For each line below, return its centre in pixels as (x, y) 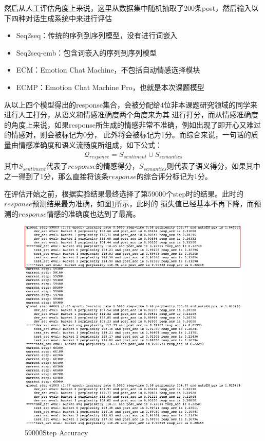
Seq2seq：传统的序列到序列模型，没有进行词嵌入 (97, 35)
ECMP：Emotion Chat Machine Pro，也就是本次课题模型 (110, 87)
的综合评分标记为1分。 (174, 176)
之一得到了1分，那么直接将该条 (56, 176)
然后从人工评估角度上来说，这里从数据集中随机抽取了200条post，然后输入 (128, 8)
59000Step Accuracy (56, 432)
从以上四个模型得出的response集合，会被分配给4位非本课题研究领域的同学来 (131, 104)
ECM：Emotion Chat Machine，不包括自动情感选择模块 (108, 70)
